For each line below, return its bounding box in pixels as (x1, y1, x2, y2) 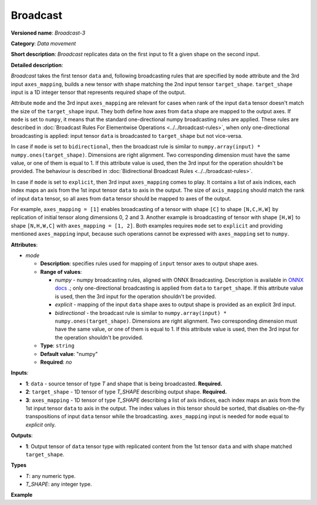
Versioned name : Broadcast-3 (11, 29, 86, 36)
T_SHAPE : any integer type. (25, 481, 92, 488)
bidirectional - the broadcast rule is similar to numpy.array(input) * (55, 309, 227, 316)
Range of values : (40, 268, 82, 275)
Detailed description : (11, 62, 63, 69)
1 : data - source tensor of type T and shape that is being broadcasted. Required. (25, 380, 222, 387)
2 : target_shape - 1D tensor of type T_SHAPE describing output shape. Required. (25, 388, 227, 395)
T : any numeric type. (25, 472, 76, 479)
